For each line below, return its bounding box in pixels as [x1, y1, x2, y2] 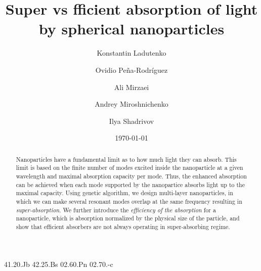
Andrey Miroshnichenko [95, 99, 168, 109]
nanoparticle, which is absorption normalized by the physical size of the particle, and [16, 214, 240, 222]
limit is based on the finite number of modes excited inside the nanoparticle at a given [16, 163, 243, 172]
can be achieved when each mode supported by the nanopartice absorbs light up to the [16, 180, 245, 189]
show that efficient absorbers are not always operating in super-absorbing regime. [16, 222, 230, 231]
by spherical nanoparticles [38, 18, 225, 39]
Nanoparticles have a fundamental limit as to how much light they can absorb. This [16, 155, 237, 163]
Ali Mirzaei [114, 81, 149, 92]
